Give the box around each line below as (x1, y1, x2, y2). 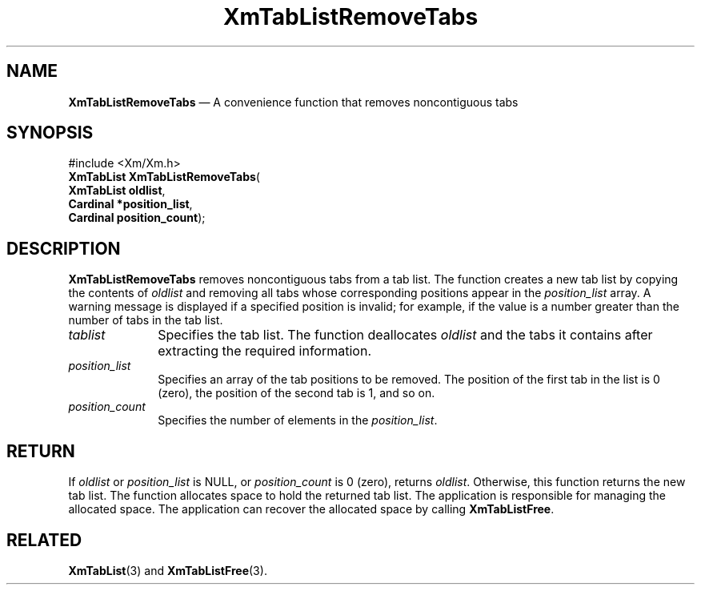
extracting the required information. (158, 343, 371, 360)
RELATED (6, 529, 82, 550)
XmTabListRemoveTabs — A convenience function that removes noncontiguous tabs (68, 94, 519, 109)
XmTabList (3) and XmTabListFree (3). (68, 563, 267, 577)
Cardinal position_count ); (68, 211, 206, 225)
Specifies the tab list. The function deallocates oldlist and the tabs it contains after (158, 327, 653, 344)
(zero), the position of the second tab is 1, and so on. (158, 386, 435, 400)
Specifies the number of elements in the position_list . (158, 413, 438, 428)
